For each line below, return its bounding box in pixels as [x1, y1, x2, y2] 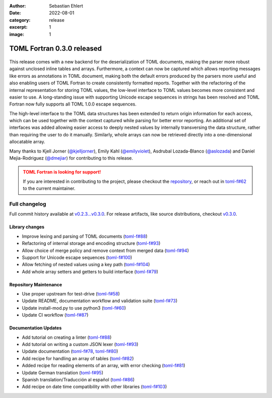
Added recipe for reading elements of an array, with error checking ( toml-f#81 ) [22, 363, 186, 369]
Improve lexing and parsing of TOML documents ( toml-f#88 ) [22, 233, 148, 239]
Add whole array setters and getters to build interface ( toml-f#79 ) [22, 268, 159, 275]
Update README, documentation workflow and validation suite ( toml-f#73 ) [22, 298, 178, 304]
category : [9, 17, 31, 23]
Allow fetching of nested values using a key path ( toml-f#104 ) [22, 262, 150, 268]
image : [9, 31, 25, 37]
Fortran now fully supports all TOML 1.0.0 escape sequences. [9, 101, 137, 107]
